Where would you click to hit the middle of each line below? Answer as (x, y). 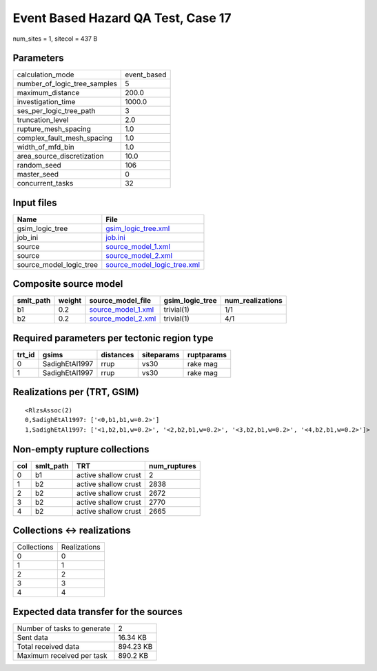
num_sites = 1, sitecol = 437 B (55, 39)
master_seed (38, 174)
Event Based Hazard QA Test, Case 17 (122, 18)
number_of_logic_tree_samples (67, 84)
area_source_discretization (60, 157)
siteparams (161, 355)
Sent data (32, 637)
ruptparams (207, 355)
